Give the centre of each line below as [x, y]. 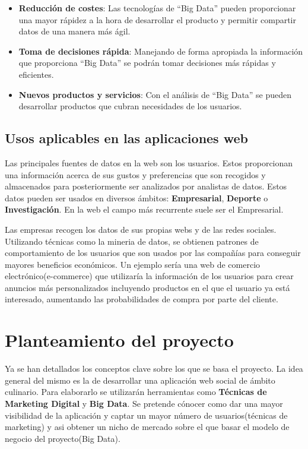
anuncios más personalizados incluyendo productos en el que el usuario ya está [147, 287]
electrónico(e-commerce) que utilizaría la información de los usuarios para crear [149, 276]
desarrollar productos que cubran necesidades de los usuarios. [130, 106]
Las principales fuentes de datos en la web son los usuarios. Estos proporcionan [149, 162]
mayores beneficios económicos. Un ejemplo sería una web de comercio [133, 264]
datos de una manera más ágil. [74, 31]
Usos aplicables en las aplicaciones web [126, 138]
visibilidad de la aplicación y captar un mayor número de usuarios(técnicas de [146, 415]
